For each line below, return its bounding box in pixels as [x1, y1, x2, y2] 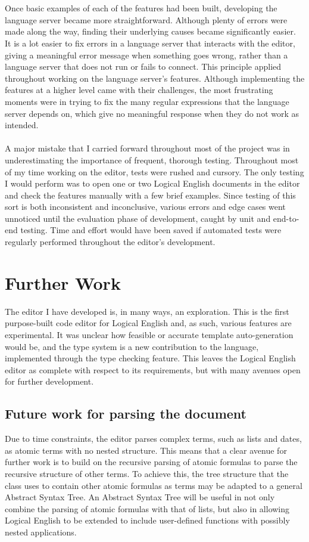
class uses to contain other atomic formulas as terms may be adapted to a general [5, 479, 302, 491]
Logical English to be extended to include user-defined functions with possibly [5, 514, 290, 526]
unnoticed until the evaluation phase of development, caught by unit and [5, 212, 271, 224]
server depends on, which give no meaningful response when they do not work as [5, 107, 299, 119]
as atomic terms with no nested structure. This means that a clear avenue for [5, 444, 287, 456]
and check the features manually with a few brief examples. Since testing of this [5, 188, 296, 201]
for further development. [5, 375, 94, 388]
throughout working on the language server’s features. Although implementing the [5, 72, 305, 84]
